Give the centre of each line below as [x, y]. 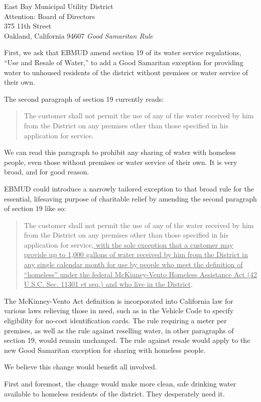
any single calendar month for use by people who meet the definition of [133, 264]
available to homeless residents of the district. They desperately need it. [114, 393]
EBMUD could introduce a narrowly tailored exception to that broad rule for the [129, 188]
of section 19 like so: [35, 208]
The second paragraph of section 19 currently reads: [84, 98]
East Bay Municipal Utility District [59, 6]
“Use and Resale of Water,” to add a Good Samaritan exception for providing [124, 62]
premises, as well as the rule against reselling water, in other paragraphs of [119, 330]
